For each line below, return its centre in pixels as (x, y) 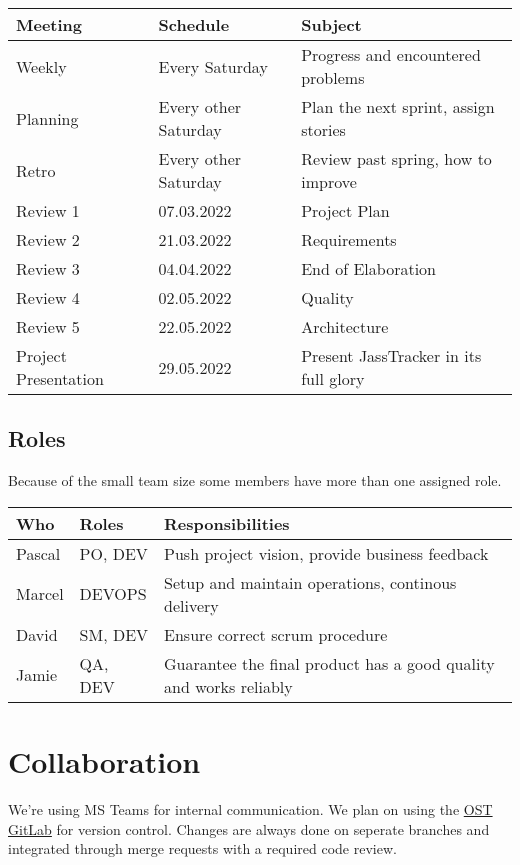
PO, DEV (113, 553)
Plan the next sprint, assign (398, 106)
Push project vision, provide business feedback (326, 553)
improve (329, 181)
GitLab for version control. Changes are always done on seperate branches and (249, 828)
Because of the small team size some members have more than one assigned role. (255, 480)
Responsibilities (227, 523)
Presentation (60, 378)
